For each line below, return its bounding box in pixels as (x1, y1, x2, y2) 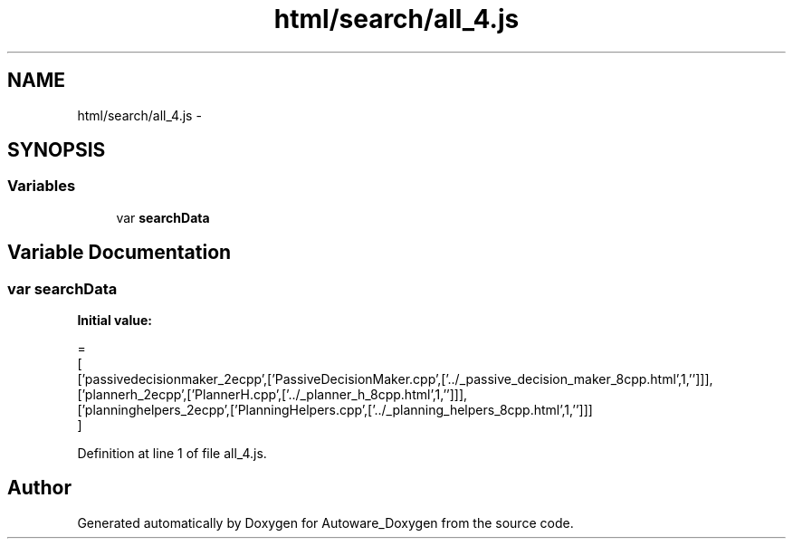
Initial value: (77, 312, 152, 329)
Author (7, 476, 72, 500)
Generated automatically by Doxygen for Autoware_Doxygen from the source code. (77, 514, 574, 531)
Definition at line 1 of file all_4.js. (77, 445, 267, 462)
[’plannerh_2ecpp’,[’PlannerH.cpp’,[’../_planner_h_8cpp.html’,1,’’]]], (77, 387, 468, 403)
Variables (7, 177, 76, 196)
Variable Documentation (7, 241, 232, 264)
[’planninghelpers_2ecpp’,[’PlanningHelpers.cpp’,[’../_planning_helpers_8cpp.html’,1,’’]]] (77, 402, 593, 418)
